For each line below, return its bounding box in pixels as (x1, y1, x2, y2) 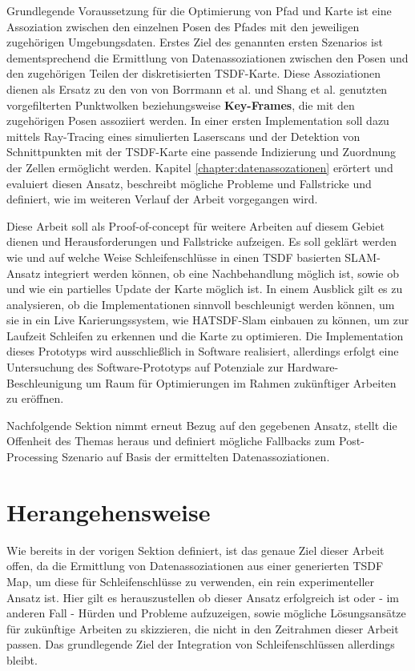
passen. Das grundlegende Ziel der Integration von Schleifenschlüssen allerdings (6, 636, 395, 653)
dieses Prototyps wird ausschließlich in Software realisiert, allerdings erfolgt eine (6, 343, 399, 360)
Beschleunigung (6, 374, 83, 391)
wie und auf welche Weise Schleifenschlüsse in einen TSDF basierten (6, 248, 341, 265)
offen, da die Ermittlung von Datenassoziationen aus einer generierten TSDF (6, 557, 384, 574)
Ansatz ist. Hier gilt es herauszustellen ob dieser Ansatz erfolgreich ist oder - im (6, 589, 400, 605)
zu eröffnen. (6, 390, 64, 407)
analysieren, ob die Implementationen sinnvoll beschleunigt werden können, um (6, 295, 395, 312)
